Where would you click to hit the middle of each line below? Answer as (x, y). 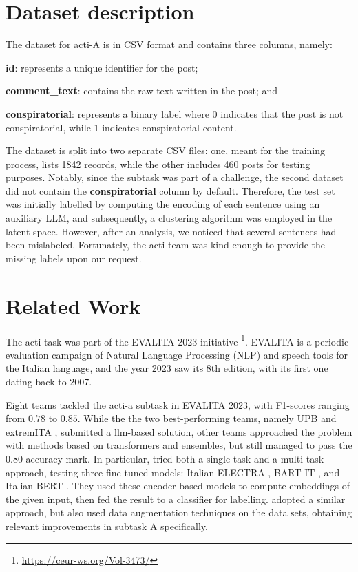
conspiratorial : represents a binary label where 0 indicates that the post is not (175, 113)
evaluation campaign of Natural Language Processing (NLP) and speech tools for (177, 354)
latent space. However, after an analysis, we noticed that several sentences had (171, 231)
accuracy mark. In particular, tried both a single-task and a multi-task (175, 458)
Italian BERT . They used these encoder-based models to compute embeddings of (178, 486)
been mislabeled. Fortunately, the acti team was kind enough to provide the (166, 245)
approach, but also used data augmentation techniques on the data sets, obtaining (179, 512)
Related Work (73, 305)
